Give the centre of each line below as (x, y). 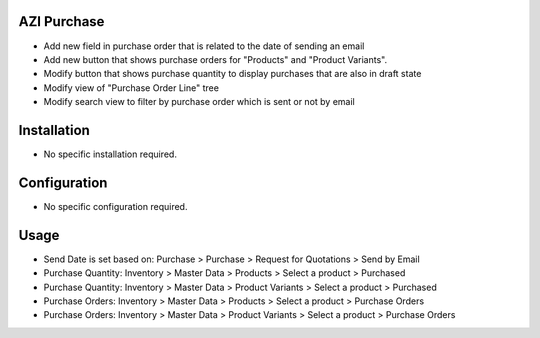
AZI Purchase (61, 21)
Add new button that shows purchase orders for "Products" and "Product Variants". (215, 59)
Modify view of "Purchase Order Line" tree (131, 87)
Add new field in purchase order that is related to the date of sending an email (204, 46)
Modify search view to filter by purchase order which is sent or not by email (199, 102)
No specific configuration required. (115, 206)
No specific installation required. (110, 154)
